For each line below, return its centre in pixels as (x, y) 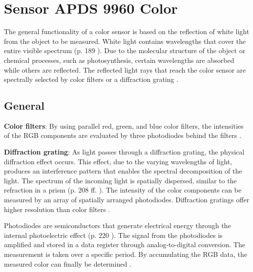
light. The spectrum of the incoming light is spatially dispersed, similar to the (120, 180)
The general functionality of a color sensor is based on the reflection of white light (127, 31)
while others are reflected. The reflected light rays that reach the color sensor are (125, 69)
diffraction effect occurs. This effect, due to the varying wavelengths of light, (118, 161)
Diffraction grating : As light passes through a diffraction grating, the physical (124, 152)
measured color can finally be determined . (68, 263)
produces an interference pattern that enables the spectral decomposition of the (123, 171)
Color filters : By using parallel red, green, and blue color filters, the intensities (124, 126)
